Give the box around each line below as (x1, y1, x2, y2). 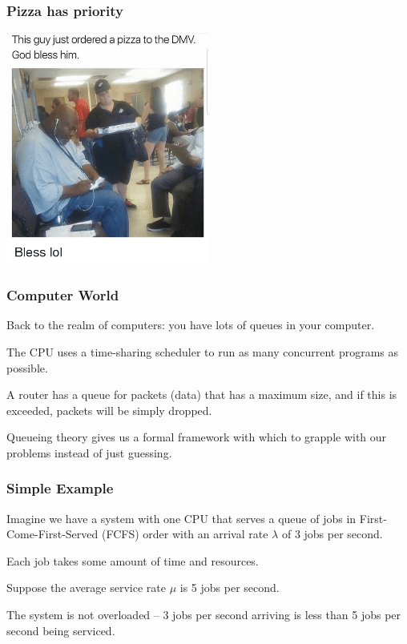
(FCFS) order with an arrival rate (101, 525, 268, 542)
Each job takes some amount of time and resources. (6, 552, 259, 569)
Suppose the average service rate (6, 579, 166, 596)
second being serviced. (6, 622, 115, 638)
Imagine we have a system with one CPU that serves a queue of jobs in (6, 509, 357, 526)
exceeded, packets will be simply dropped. (6, 401, 212, 418)
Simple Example (6, 478, 114, 498)
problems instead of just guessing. (6, 444, 172, 461)
